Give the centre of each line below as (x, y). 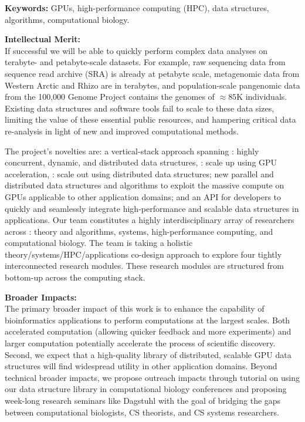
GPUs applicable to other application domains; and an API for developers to (143, 196)
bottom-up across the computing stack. (75, 277)
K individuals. (262, 97)
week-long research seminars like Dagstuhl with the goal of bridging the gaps (143, 400)
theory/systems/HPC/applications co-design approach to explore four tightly (143, 254)
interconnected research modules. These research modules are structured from (144, 266)
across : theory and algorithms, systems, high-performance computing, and (139, 231)
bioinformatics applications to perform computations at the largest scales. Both (148, 320)
